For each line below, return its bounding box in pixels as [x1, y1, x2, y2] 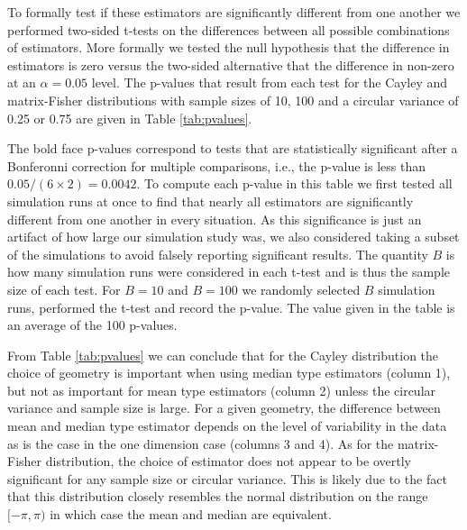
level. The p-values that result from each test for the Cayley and [91, 73, 448, 92]
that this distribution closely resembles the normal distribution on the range [7, 487, 428, 506]
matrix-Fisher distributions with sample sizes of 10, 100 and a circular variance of [7, 90, 459, 109]
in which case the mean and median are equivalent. [50, 505, 332, 524]
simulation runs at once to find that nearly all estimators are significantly [7, 191, 414, 210]
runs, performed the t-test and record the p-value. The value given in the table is [7, 297, 455, 316]
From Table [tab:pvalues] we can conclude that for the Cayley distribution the [7, 345, 439, 364]
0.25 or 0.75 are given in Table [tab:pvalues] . [7, 108, 252, 127]
